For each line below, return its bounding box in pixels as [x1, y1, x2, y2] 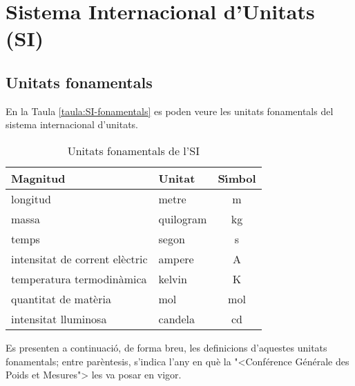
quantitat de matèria [11, 290, 111, 307]
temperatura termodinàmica [11, 270, 147, 287]
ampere [158, 250, 194, 267]
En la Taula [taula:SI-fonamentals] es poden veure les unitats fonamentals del [6, 103, 334, 118]
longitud [11, 190, 51, 207]
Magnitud [11, 170, 66, 186]
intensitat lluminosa [11, 310, 107, 327]
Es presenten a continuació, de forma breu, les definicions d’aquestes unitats [6, 340, 327, 354]
